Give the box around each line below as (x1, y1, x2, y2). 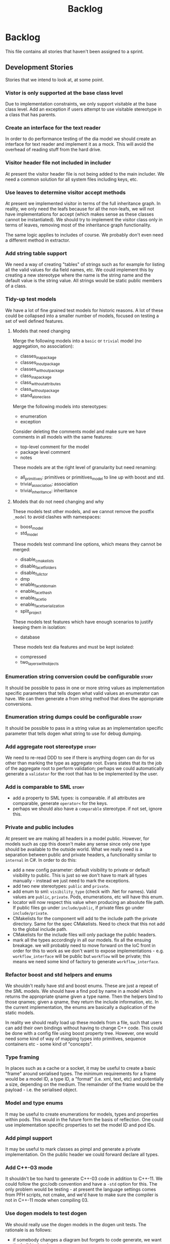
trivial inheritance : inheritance (20, 487, 78, 495)
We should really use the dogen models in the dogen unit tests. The (5, 1221, 147, 1227)
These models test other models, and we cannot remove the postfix (12, 508, 154, 514)
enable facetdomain (20, 582, 57, 589)
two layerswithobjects (20, 659, 59, 666)
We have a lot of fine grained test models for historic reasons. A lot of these (5, 307, 163, 313)
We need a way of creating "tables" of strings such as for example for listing (5, 261, 165, 267)
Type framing (5, 1054, 40, 1061)
